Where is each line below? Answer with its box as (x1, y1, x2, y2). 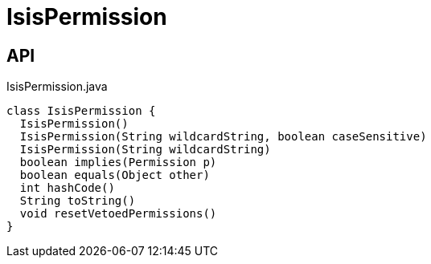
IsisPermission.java (6, 79, 108, 94)
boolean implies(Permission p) (19, 156, 217, 169)
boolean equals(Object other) (19, 169, 210, 182)
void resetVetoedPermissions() (19, 207, 217, 221)
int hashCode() (19, 181, 115, 195)
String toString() (19, 194, 136, 208)
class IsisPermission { (6, 104, 156, 118)
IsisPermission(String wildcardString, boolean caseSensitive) (19, 130, 427, 144)
